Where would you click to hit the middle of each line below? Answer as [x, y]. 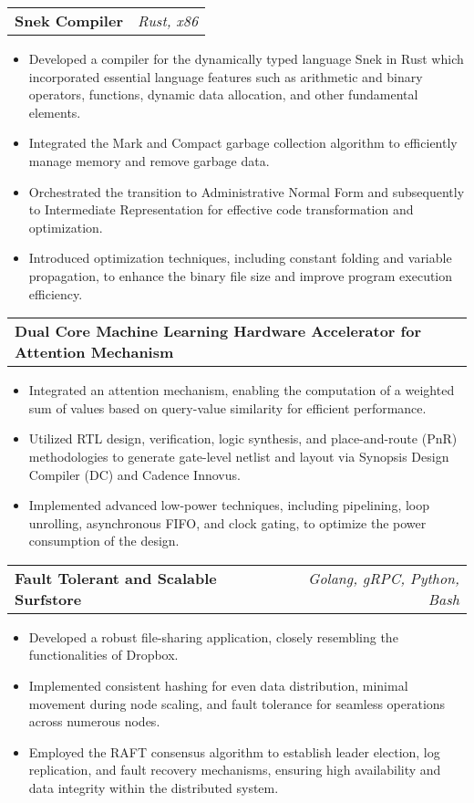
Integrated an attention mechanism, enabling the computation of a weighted [242, 390]
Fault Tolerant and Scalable [116, 578]
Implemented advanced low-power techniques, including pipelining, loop [229, 505]
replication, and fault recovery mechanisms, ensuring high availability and [235, 770]
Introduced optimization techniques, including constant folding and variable [240, 258]
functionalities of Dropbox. [103, 655]
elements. [55, 112]
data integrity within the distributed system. [154, 788]
